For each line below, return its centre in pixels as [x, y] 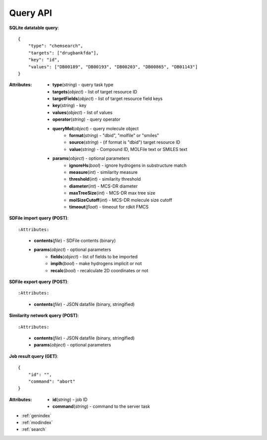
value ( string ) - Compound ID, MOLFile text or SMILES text [128, 149]
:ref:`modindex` [37, 422]
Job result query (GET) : [34, 356]
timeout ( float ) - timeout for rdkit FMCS [109, 207]
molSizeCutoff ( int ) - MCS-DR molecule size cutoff [121, 200]
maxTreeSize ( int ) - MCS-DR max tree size [112, 193]
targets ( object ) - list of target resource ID [95, 92]
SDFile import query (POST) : [39, 218]
